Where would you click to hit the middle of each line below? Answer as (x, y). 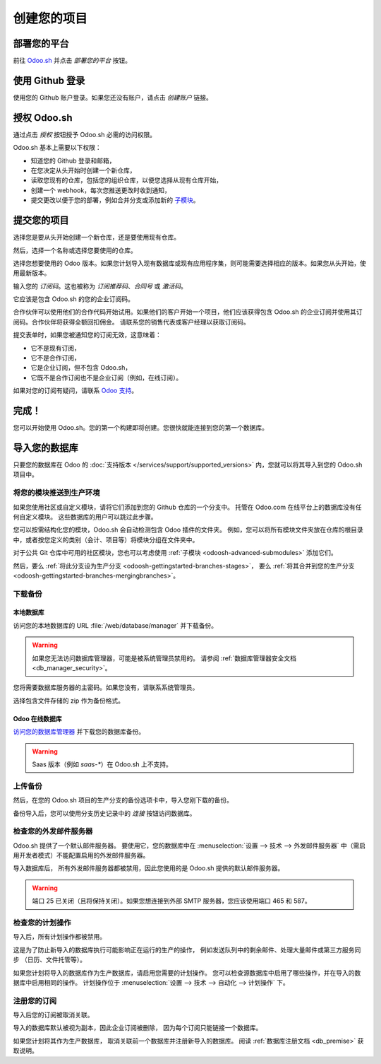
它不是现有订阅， (55, 348)
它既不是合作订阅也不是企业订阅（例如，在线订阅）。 (107, 378)
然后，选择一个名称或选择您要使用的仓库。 (75, 250)
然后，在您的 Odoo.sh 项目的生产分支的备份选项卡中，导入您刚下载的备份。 (123, 800)
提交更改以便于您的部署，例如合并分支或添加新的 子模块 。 (115, 200)
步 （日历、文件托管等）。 (49, 960)
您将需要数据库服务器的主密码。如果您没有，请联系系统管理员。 (106, 688)
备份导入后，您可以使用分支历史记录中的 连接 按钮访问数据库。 (104, 813)
